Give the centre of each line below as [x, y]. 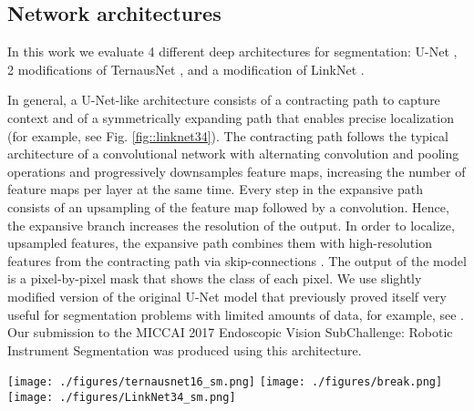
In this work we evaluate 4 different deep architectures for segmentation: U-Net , [232, 51]
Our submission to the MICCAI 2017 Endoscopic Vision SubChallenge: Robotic [230, 332]
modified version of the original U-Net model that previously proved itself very [227, 296]
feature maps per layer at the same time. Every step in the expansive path [216, 189]
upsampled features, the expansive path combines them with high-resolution [220, 243]
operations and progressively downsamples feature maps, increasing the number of [237, 171]
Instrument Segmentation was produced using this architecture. [185, 349]
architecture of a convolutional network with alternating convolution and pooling [233, 154]
